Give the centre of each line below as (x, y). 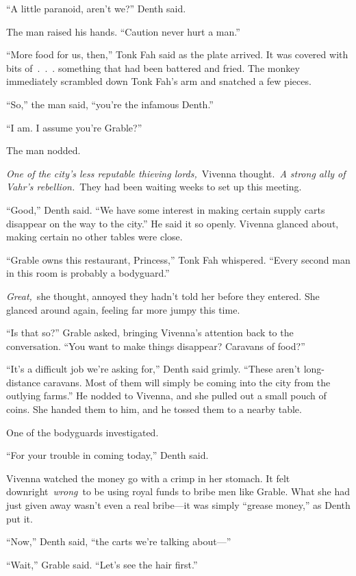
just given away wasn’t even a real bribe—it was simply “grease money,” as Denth (178, 505)
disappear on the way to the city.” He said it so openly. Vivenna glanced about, (173, 223)
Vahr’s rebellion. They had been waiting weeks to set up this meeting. (154, 187)
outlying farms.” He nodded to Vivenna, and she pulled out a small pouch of (166, 396)
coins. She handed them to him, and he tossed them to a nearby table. (154, 409)
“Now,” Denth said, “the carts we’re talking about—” (119, 541)
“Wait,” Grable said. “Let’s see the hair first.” (102, 564)
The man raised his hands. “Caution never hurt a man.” (123, 31)
